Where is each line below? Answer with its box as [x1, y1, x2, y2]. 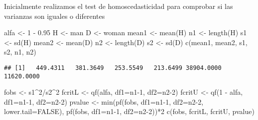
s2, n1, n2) [4, 47, 36, 57]
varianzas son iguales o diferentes [4, 10, 105, 21]
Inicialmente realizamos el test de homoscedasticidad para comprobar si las [4, 1, 233, 11]
